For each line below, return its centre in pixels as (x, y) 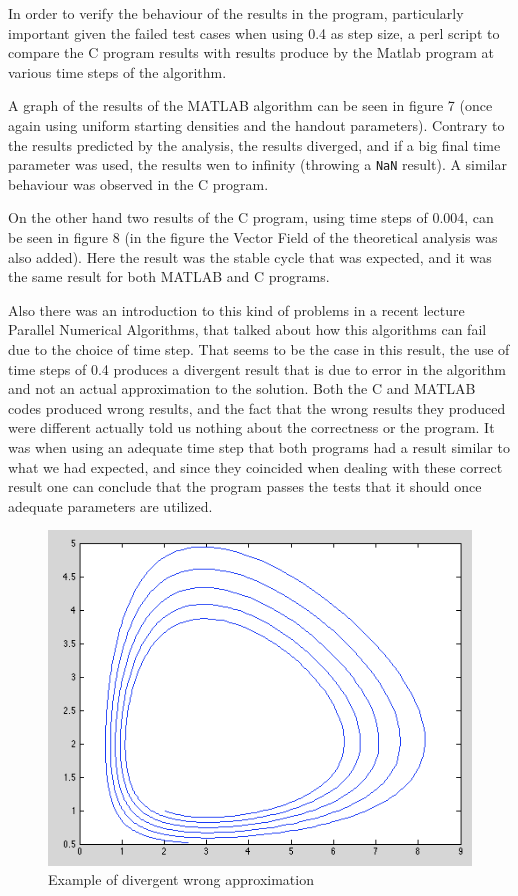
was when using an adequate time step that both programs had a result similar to (259, 446)
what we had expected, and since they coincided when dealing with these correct (255, 466)
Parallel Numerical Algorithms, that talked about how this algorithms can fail (247, 329)
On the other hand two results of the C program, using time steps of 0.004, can (251, 217)
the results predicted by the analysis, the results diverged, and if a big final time (254, 144)
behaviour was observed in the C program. (138, 183)
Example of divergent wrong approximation (181, 879)
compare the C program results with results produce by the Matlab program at (251, 52)
